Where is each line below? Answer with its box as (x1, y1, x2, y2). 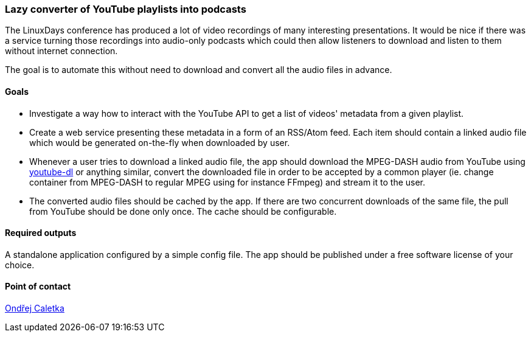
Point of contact (5, 281, 71, 292)
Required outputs (5, 228, 77, 238)
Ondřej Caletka (5, 303, 64, 314)
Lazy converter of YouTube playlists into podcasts (5, 3, 246, 15)
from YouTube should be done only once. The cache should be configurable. (29, 206, 337, 217)
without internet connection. (5, 46, 118, 57)
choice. (5, 259, 35, 270)
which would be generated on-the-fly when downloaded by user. (29, 137, 290, 148)
